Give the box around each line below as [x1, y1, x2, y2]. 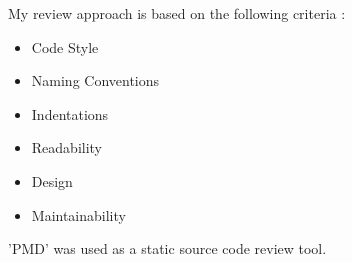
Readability [31, 137, 103, 158]
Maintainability [31, 204, 126, 225]
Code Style [31, 36, 99, 57]
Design [31, 170, 73, 191]
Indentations [31, 103, 109, 124]
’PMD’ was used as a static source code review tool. [8, 238, 327, 259]
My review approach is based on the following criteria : [8, 3, 346, 23]
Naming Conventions [31, 70, 160, 91]
